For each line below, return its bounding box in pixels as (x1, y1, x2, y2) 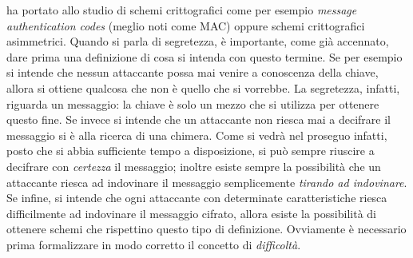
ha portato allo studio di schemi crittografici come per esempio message (6, 2, 357, 18)
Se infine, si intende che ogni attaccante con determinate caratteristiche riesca (6, 189, 387, 206)
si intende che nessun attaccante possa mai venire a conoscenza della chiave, (6, 64, 379, 81)
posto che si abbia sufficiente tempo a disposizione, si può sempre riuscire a (6, 142, 375, 159)
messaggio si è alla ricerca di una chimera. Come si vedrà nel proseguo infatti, (6, 126, 387, 143)
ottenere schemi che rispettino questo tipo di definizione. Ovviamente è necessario (6, 220, 407, 237)
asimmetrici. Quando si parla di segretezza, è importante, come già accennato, (6, 33, 389, 50)
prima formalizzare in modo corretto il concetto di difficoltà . (6, 236, 301, 252)
